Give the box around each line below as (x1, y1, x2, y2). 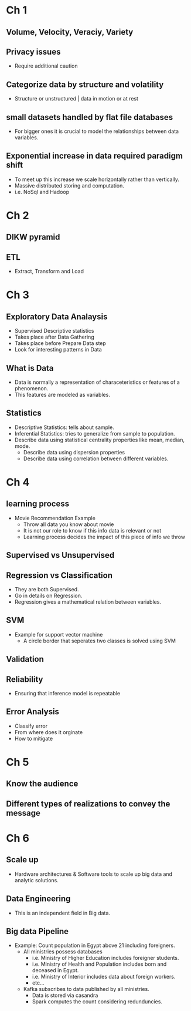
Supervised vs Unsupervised (6, 550, 115, 560)
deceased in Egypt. (32, 967, 79, 974)
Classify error (14, 722, 48, 729)
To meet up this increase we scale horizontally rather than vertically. (14, 176, 180, 183)
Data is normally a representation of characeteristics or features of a (14, 379, 180, 386)
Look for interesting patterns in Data (14, 346, 103, 353)
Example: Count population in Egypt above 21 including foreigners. (14, 942, 175, 949)
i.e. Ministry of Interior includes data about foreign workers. (32, 973, 176, 980)
